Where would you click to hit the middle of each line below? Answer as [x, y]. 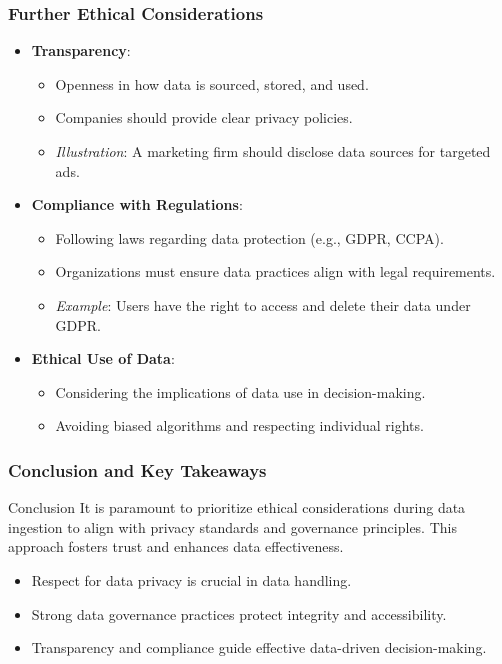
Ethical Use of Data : [103, 358]
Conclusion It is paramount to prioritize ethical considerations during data [237, 507]
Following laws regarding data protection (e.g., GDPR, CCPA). [249, 237]
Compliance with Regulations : [137, 204]
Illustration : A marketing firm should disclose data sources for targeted [273, 151]
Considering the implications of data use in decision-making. [240, 391]
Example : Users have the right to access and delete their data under [263, 304]
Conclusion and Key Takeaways [137, 469]
